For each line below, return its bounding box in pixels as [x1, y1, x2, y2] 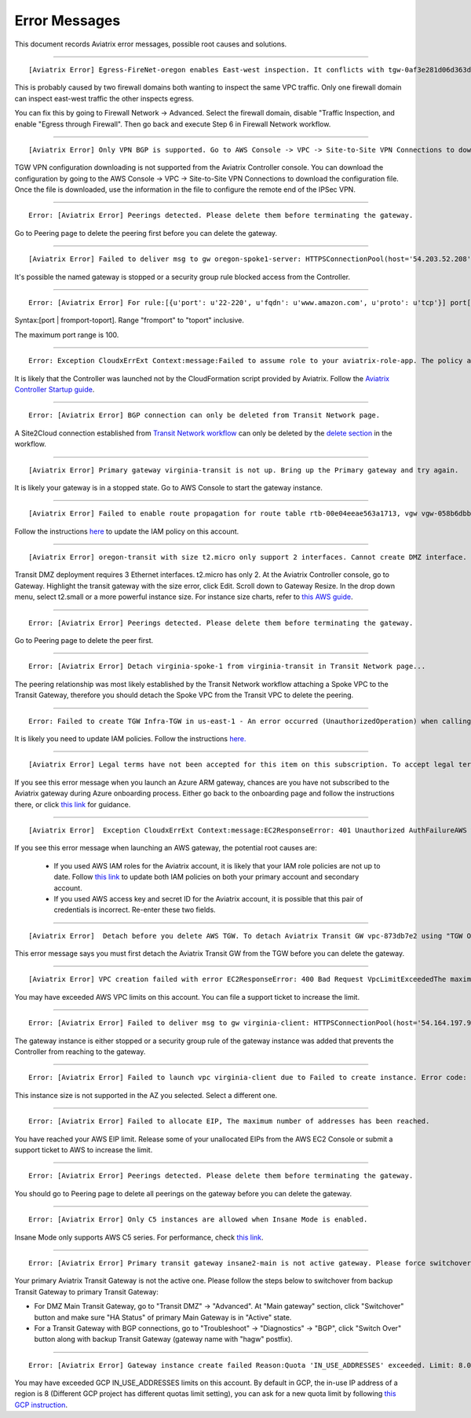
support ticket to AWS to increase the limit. [14, 1144, 153, 1155]
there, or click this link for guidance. [14, 799, 131, 809]
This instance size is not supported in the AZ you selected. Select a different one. [14, 1090, 278, 1100]
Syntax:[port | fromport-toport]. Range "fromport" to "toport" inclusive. [14, 315, 245, 325]
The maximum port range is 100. [14, 330, 119, 340]
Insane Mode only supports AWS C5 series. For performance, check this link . [14, 1232, 264, 1242]
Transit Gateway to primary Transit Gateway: [14, 1287, 159, 1296]
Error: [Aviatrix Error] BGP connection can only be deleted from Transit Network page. [28, 411, 381, 420]
